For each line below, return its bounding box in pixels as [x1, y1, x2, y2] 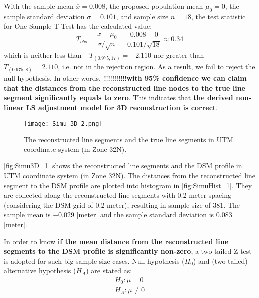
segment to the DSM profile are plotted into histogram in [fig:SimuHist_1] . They [4, 180, 252, 190]
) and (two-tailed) [193, 255, 248, 266]
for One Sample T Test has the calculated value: [4, 21, 152, 31]
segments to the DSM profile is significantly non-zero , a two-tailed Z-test [4, 246, 252, 256]
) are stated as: [86, 265, 132, 276]
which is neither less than [4, 49, 82, 60]
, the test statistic [191, 11, 246, 21]
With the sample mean [4, 1, 74, 11]
